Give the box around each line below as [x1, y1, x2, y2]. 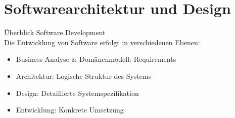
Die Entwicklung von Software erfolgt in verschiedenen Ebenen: [4, 37, 200, 47]
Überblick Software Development [4, 27, 106, 38]
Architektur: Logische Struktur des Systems [16, 70, 152, 81]
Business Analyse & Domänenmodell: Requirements [16, 54, 176, 64]
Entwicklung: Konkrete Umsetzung [16, 104, 124, 115]
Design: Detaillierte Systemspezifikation [16, 87, 139, 98]
